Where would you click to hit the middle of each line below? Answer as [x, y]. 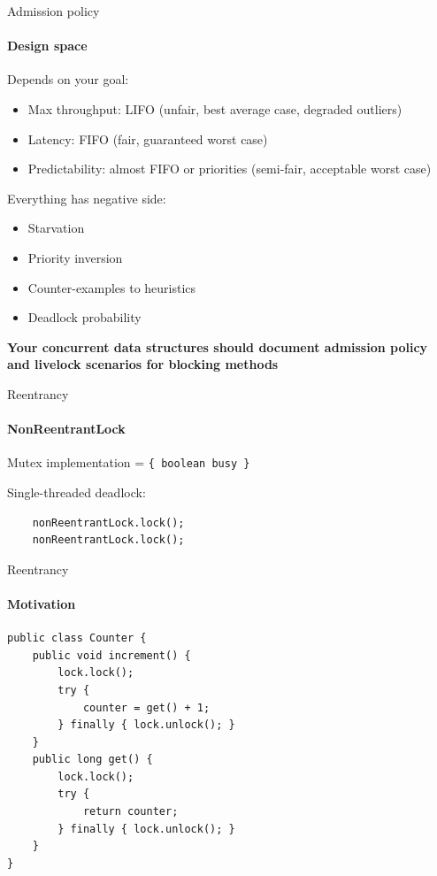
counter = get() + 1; [146, 707]
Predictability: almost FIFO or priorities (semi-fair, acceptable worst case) [230, 169]
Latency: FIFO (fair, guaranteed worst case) [148, 138]
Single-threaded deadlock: [77, 492]
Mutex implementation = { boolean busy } [129, 462]
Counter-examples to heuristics [112, 287]
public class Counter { [77, 638]
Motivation [42, 603]
